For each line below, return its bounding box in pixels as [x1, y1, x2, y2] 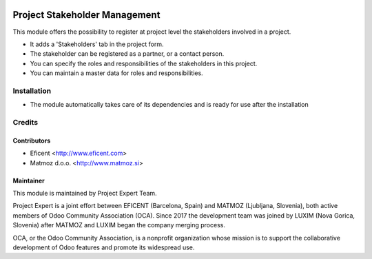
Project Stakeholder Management [12, 9, 161, 21]
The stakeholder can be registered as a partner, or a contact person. [30, 50, 225, 58]
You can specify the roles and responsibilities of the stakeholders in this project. [30, 59, 258, 68]
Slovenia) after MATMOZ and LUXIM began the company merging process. [12, 221, 225, 229]
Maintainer [12, 176, 45, 185]
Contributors [12, 136, 51, 145]
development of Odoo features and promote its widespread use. [12, 243, 195, 251]
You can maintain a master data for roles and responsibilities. [30, 69, 203, 77]
